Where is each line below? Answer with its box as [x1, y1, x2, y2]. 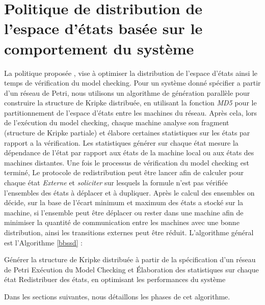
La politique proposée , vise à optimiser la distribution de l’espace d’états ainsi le [4, 67, 258, 78]
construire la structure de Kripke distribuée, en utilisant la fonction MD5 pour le [4, 97, 257, 108]
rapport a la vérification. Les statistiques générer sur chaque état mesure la [4, 137, 238, 148]
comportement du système [4, 38, 194, 59]
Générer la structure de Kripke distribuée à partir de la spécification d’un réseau [4, 254, 256, 265]
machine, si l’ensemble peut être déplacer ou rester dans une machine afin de [4, 207, 244, 217]
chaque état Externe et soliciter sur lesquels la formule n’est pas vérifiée [4, 177, 228, 188]
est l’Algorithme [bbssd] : [4, 237, 83, 247]
